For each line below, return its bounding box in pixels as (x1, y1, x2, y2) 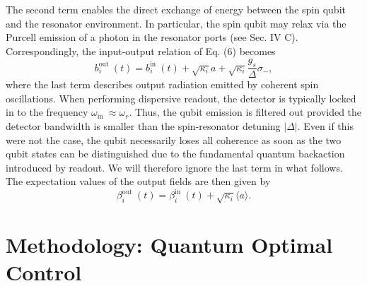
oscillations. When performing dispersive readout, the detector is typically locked (6, 90, 356, 105)
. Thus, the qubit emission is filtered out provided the (129, 105, 362, 119)
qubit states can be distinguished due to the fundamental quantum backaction (6, 146, 345, 161)
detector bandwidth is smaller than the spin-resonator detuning (6, 118, 281, 133)
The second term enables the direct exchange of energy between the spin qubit (6, 2, 346, 16)
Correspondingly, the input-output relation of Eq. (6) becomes (6, 43, 276, 58)
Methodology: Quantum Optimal (6, 230, 333, 259)
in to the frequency (6, 105, 88, 119)
